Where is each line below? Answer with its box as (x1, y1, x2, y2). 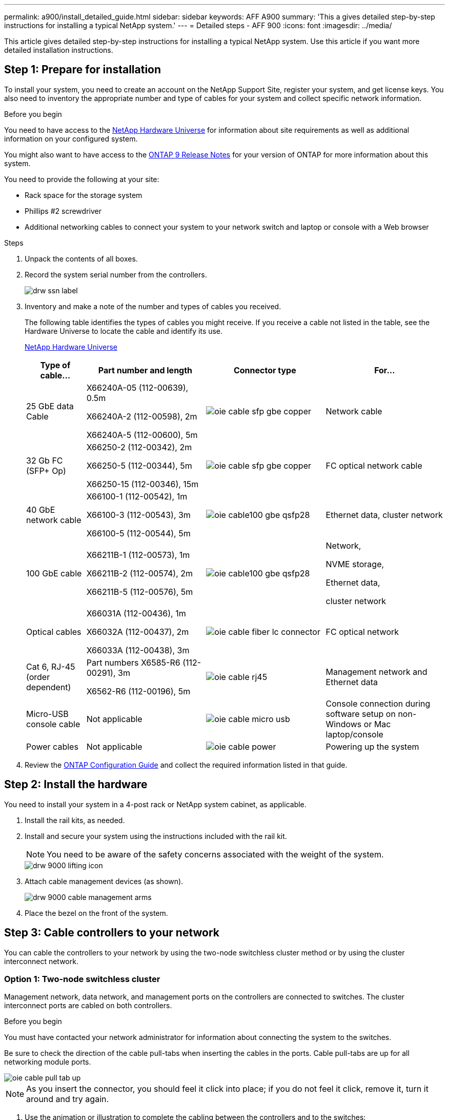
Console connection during (325, 698, 431, 709)
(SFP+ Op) (26, 465, 66, 476)
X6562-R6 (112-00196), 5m (86, 686, 191, 696)
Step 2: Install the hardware (4, 778, 148, 791)
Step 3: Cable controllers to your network (4, 926, 220, 939)
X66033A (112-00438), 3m (86, 645, 190, 655)
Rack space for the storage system (25, 190, 142, 199)
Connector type (233, 365, 296, 375)
